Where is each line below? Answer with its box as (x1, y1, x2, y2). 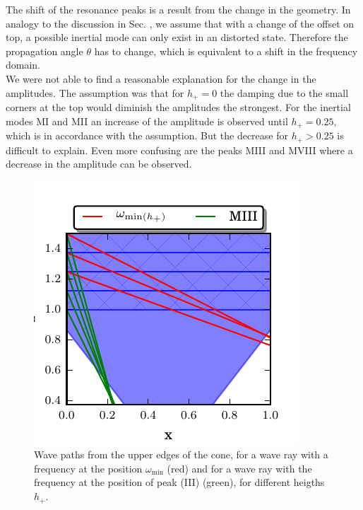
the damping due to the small (220, 85, 349, 100)
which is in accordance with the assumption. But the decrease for (6, 128, 288, 143)
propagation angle (6, 43, 83, 58)
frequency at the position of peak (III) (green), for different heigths (34, 475, 325, 489)
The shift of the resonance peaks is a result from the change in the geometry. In (6, 2, 351, 16)
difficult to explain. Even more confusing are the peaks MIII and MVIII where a (6, 142, 353, 157)
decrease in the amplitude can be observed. (6, 156, 192, 171)
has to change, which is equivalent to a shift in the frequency (94, 43, 358, 58)
